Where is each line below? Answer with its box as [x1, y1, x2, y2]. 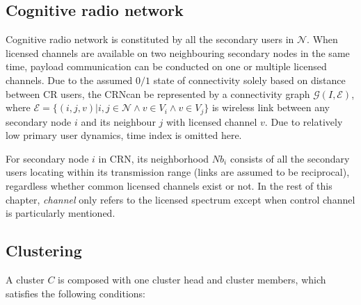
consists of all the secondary [230, 151, 350, 165]
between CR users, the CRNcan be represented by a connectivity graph [6, 86, 310, 101]
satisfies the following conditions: [6, 286, 145, 300]
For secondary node [6, 151, 89, 165]
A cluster [6, 272, 45, 286]
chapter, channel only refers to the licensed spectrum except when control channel [6, 192, 355, 206]
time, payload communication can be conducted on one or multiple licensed [6, 59, 327, 74]
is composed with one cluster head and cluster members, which [58, 272, 326, 286]
